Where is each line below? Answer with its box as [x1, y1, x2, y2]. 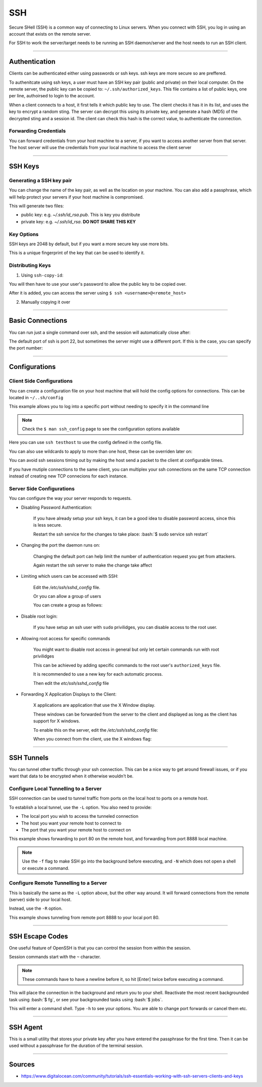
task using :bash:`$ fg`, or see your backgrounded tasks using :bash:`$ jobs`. [9, 996, 163, 1002]
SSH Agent [9, 1023, 43, 1032]
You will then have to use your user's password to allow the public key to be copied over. [9, 281, 187, 287]
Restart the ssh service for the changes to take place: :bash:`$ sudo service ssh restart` [33, 531, 209, 537]
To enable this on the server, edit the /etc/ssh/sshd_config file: [33, 727, 159, 733]
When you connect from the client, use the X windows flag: [33, 736, 152, 742]
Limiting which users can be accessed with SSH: [21, 573, 118, 579]
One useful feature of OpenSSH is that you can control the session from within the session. [9, 945, 191, 951]
